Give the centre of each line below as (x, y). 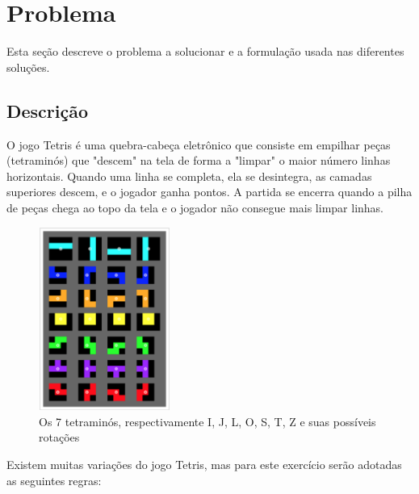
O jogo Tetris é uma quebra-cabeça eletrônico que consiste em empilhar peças (199, 144)
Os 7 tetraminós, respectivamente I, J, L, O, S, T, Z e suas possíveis (207, 421)
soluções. (28, 67)
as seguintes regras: (54, 480)
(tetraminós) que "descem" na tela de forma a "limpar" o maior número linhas (199, 160)
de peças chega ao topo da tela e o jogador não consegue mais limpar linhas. (195, 207)
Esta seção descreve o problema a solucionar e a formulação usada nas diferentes (205, 51)
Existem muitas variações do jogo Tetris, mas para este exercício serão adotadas (204, 465)
